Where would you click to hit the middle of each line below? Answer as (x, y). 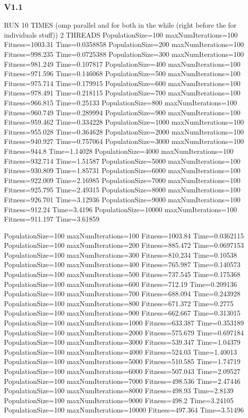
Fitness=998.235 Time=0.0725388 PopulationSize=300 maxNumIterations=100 (124, 54)
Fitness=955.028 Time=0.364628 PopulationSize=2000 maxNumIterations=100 (124, 131)
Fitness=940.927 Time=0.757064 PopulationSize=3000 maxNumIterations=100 (124, 141)
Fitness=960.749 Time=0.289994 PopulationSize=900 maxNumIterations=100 (122, 112)
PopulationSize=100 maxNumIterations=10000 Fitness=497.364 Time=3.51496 (124, 410)
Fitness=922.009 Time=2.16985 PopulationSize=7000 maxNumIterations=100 (122, 180)
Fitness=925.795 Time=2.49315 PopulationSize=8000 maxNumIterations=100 (122, 190)
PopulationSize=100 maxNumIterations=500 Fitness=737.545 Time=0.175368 (122, 274)
